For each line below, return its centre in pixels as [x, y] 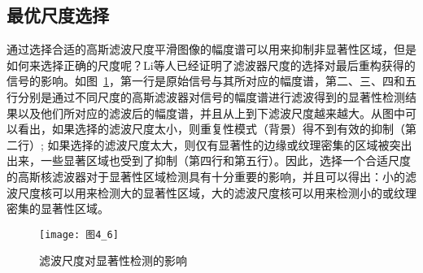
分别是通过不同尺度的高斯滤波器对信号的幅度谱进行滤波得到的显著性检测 [211, 96]
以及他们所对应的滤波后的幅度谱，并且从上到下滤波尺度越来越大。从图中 [211, 113]
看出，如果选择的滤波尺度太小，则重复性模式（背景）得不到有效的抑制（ [211, 129]
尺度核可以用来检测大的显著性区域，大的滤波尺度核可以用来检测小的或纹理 [217, 192]
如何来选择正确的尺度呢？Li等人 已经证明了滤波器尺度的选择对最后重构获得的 [211, 65]
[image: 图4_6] [79, 234]
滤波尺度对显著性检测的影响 [113, 260]
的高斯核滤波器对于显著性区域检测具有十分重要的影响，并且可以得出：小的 [206, 176]
